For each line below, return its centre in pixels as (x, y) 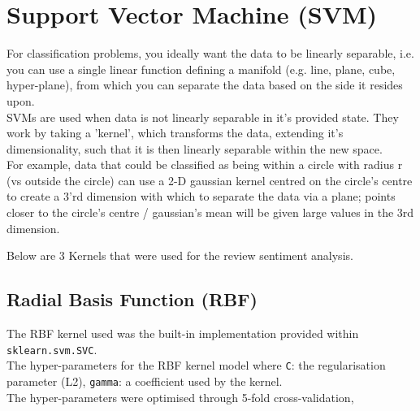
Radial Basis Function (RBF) (132, 299)
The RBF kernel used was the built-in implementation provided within (183, 333)
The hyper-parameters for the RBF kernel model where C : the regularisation (196, 365)
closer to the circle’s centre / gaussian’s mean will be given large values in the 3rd (210, 212)
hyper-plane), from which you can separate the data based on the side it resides (205, 85)
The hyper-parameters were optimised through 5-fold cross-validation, (180, 397)
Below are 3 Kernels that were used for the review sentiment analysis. (180, 255)
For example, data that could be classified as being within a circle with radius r (205, 164)
